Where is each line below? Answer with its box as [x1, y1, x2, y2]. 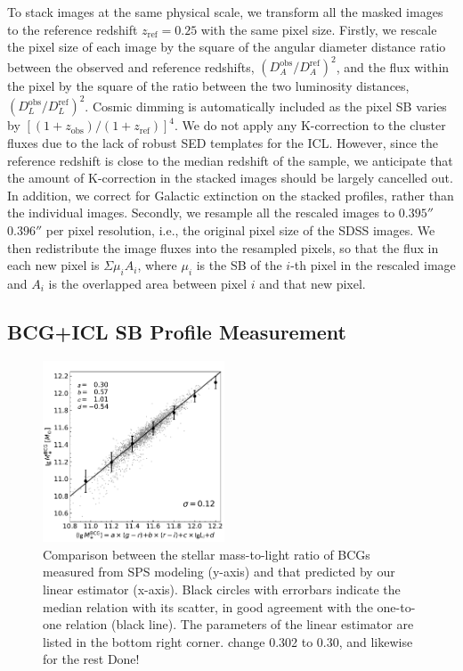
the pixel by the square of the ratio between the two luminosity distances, [7, 77, 410, 95]
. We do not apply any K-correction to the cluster [175, 116, 446, 135]
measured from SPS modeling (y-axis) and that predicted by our [43, 562, 395, 581]
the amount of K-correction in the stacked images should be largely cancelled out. [7, 168, 453, 187]
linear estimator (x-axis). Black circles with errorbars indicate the [43, 580, 401, 599]
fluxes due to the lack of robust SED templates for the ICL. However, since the [7, 133, 438, 151]
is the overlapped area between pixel [48, 274, 248, 292]
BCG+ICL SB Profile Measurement [7, 317, 347, 345]
